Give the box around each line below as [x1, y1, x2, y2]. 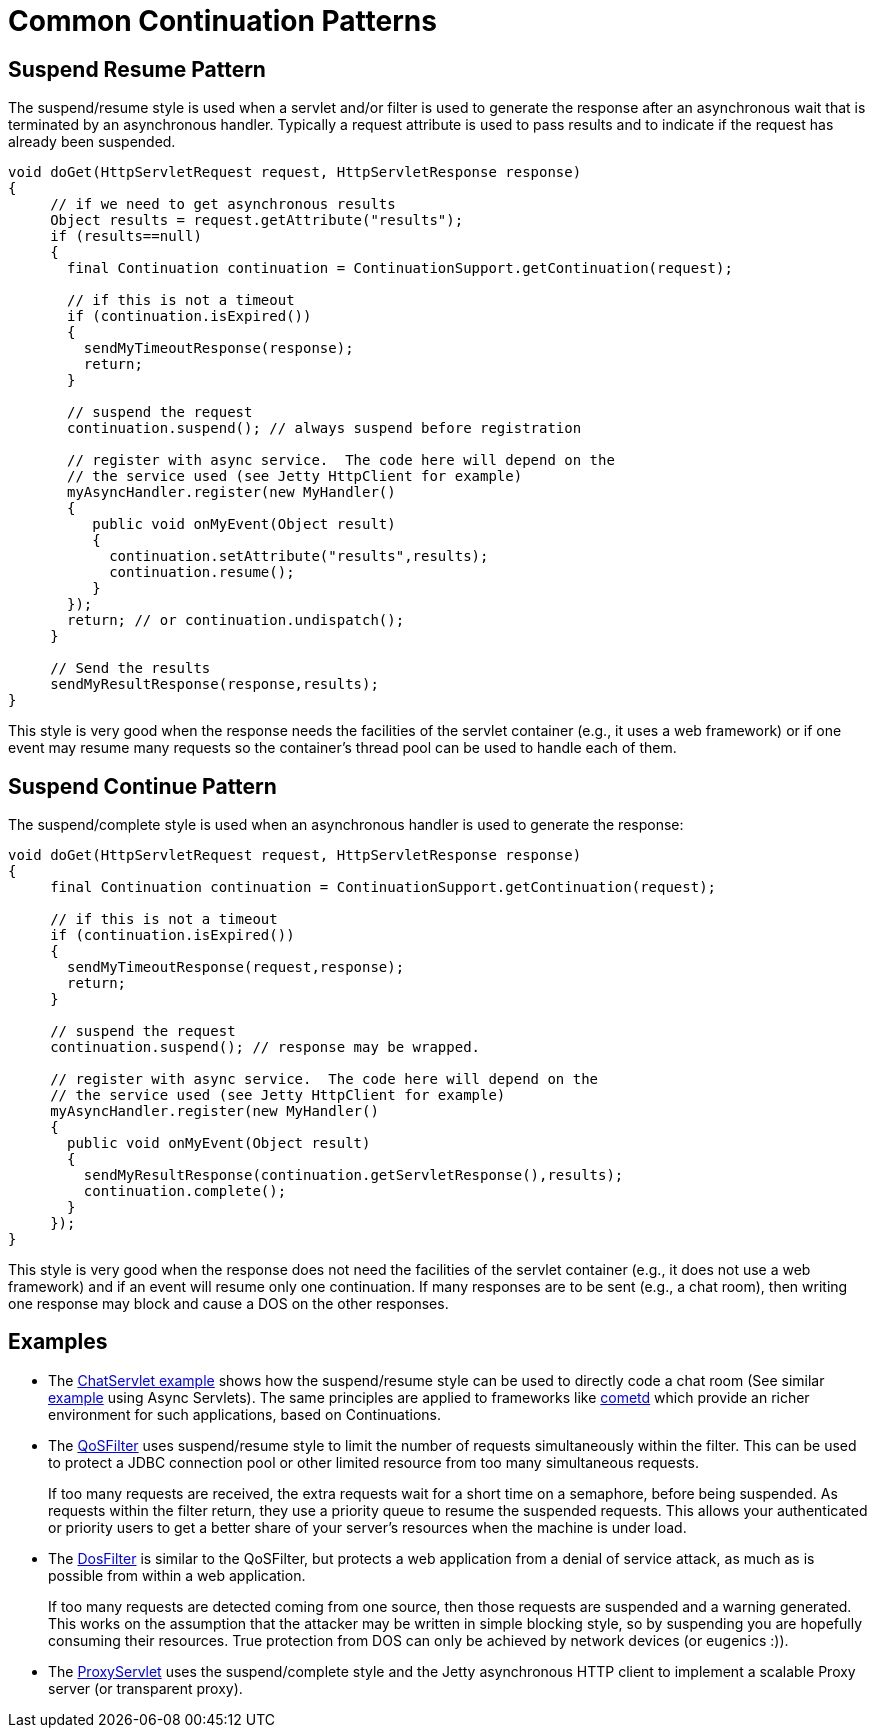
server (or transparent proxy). [48, 1679, 243, 1697]
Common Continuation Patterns [8, 4, 437, 38]
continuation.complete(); [83, 1183, 287, 1200]
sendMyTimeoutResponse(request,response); [67, 959, 405, 976]
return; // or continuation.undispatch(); [67, 612, 405, 629]
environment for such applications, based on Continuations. [48, 1405, 442, 1423]
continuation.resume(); [109, 564, 295, 581]
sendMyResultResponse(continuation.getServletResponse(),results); [83, 1167, 624, 1184]
